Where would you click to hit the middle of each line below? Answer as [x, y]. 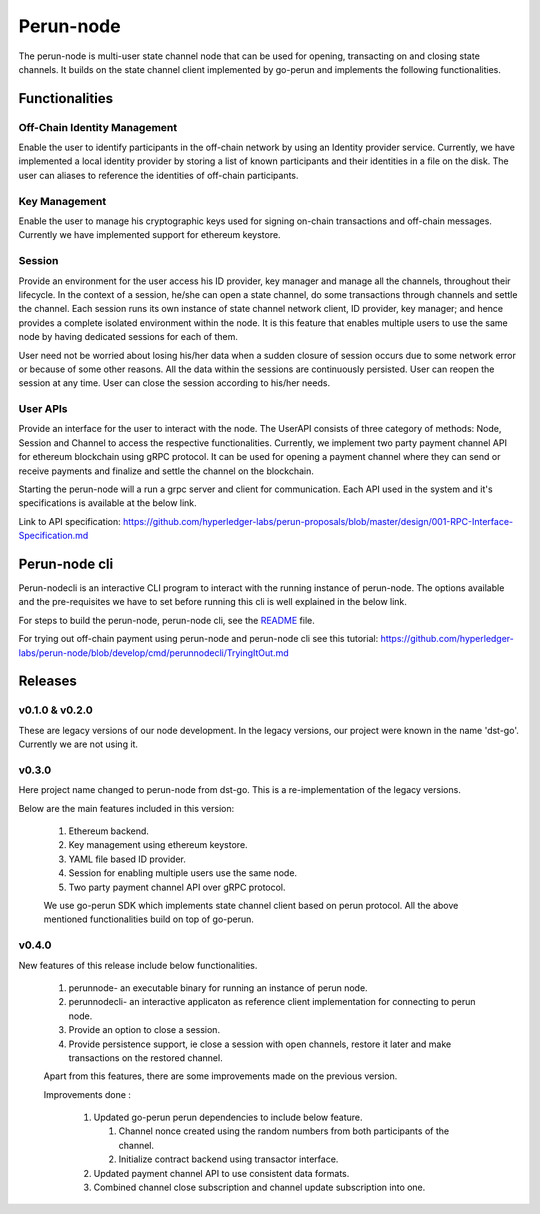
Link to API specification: [70, 521]
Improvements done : [87, 1094]
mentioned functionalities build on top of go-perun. [149, 919]
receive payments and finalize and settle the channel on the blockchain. [166, 471]
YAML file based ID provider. [127, 859]
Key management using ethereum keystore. [158, 845]
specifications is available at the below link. [107, 503]
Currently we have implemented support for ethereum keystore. [149, 235]
